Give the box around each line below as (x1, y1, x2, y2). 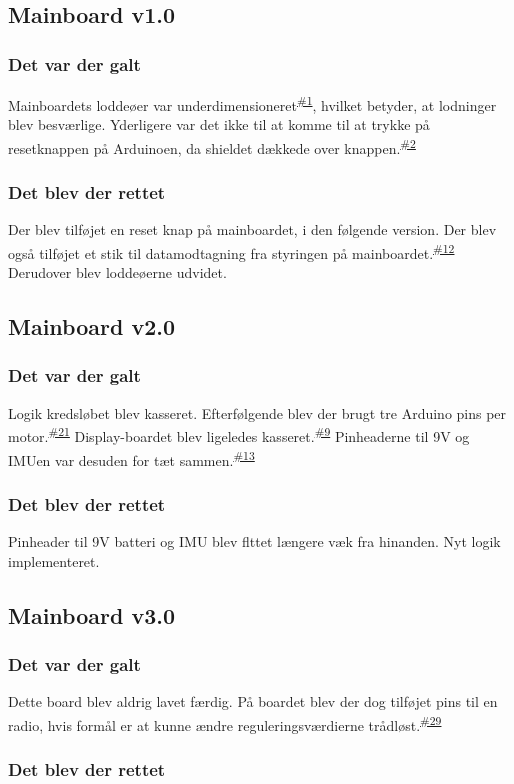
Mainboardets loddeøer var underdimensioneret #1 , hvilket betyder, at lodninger (8, 92, 497, 115)
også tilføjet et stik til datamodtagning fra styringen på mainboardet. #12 (8, 239, 455, 263)
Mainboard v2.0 (8, 311, 176, 342)
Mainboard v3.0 (8, 599, 176, 630)
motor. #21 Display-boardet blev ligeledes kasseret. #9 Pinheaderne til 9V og (8, 423, 470, 446)
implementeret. (8, 550, 100, 571)
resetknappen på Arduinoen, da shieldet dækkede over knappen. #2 (8, 134, 416, 158)
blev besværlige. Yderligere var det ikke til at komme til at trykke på (8, 114, 430, 135)
